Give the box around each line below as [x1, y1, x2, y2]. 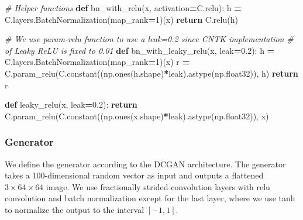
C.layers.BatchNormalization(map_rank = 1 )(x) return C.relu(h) [5, 13, 238, 25]
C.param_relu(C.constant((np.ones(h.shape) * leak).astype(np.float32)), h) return [5, 67, 298, 79]
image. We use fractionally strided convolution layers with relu [46, 180, 270, 192]
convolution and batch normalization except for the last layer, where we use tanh [5, 192, 295, 204]
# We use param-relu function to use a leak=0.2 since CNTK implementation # [5, 33, 294, 45]
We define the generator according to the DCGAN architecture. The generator [5, 157, 286, 170]
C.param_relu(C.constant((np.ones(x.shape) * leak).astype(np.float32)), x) [5, 109, 269, 122]
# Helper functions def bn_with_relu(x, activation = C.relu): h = [5, 2, 242, 13]
